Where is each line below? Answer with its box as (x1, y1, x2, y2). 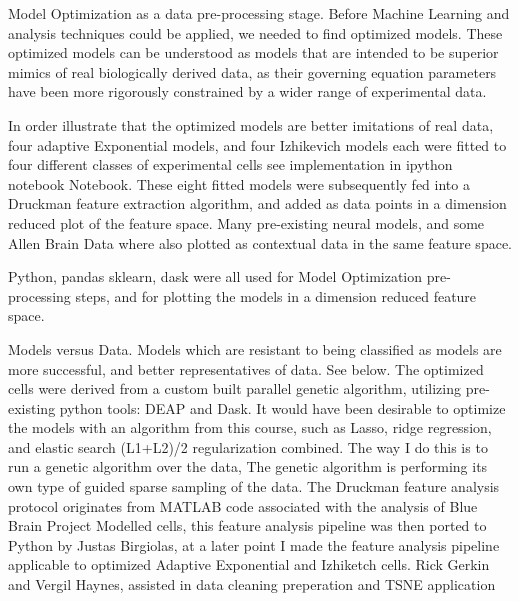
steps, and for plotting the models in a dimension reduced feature (75, 285, 477, 306)
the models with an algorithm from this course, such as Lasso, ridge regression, (8, 417, 492, 438)
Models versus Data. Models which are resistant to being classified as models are (8, 338, 502, 359)
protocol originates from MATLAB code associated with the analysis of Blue (8, 495, 478, 516)
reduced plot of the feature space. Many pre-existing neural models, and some (8, 212, 485, 233)
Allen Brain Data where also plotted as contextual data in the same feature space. (8, 232, 512, 253)
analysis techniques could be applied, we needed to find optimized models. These (8, 22, 503, 43)
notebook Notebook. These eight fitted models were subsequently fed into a (8, 173, 470, 194)
